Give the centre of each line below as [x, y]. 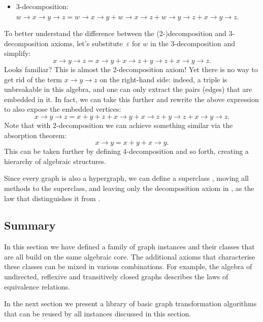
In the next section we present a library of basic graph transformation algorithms [130, 303]
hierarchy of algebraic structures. [55, 161]
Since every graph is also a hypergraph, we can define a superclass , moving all [127, 178]
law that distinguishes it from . [52, 198]
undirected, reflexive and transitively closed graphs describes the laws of [116, 277]
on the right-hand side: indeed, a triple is [163, 79]
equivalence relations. [37, 286]
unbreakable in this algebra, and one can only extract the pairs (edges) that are [128, 89]
